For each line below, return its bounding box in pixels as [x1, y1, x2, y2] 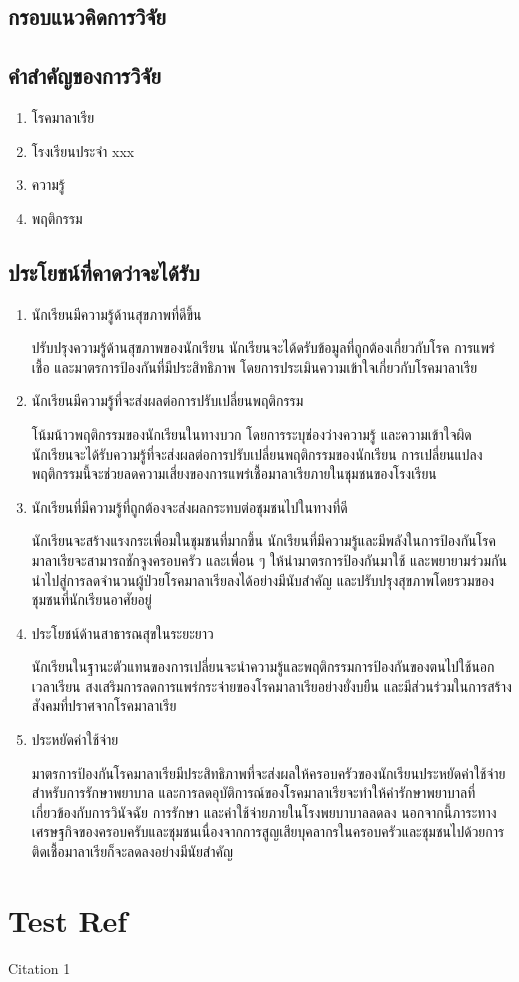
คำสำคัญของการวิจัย [8, 60, 161, 91]
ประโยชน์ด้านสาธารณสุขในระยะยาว [31, 622, 214, 643]
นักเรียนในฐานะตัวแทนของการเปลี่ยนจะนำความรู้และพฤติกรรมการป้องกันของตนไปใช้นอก [31, 656, 495, 677]
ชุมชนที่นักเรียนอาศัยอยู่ [31, 589, 152, 610]
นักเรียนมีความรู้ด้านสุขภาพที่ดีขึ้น [31, 303, 202, 324]
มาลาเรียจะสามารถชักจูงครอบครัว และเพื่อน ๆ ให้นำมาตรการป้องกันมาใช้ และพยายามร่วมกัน [31, 549, 508, 570]
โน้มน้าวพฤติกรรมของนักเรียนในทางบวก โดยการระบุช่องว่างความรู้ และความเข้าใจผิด [31, 423, 472, 444]
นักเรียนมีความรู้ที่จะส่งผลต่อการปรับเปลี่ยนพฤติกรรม [31, 390, 304, 411]
